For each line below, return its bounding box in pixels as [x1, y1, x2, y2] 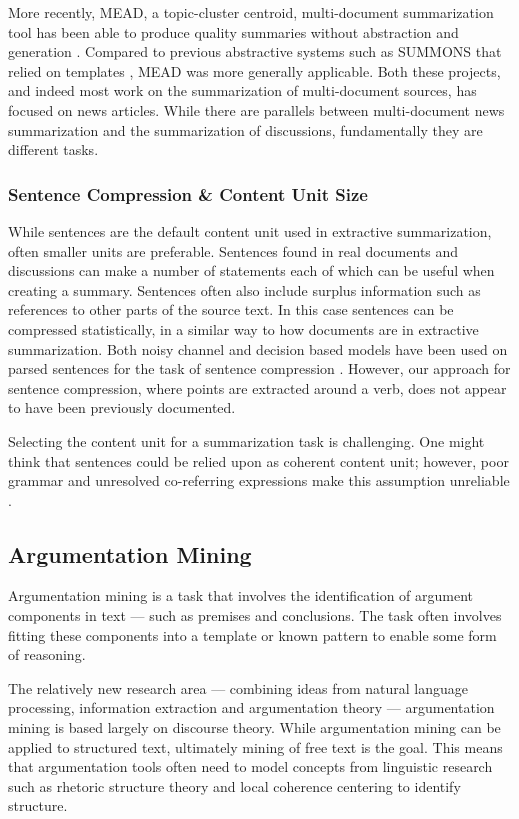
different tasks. [8, 139, 99, 160]
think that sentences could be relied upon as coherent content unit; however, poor [8, 450, 509, 471]
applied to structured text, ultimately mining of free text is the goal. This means [8, 736, 503, 757]
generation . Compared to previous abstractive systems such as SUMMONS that [8, 41, 502, 62]
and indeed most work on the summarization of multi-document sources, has [8, 80, 477, 101]
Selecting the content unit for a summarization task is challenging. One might [8, 430, 485, 451]
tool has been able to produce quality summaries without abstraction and [8, 21, 459, 42]
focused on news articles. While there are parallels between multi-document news [8, 99, 505, 120]
